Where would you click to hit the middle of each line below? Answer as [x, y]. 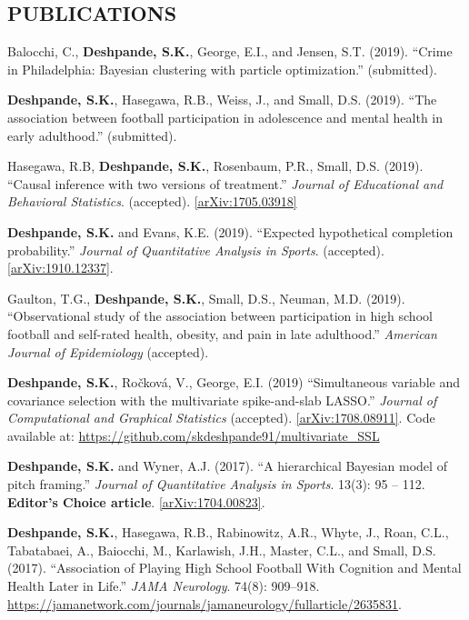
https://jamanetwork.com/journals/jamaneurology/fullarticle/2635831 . [205, 603]
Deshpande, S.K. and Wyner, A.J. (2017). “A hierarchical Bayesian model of [227, 466]
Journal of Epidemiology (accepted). [108, 351]
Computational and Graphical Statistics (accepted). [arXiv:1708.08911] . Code [221, 418]
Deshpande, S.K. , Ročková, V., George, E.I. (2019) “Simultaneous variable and [234, 382]
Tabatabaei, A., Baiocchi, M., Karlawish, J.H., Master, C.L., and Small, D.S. [222, 550]
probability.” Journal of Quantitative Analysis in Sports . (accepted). [196, 250]
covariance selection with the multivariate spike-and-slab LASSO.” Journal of [222, 400]
